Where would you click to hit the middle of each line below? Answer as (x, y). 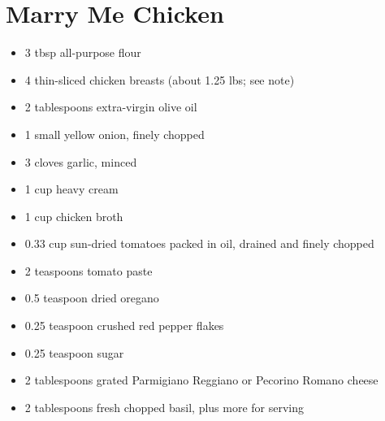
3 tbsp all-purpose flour (83, 52)
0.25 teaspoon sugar (74, 352)
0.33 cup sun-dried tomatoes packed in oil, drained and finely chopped (199, 243)
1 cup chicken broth (74, 216)
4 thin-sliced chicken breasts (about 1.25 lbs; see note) (160, 79)
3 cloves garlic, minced (81, 161)
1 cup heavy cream (71, 189)
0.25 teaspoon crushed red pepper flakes (124, 326)
